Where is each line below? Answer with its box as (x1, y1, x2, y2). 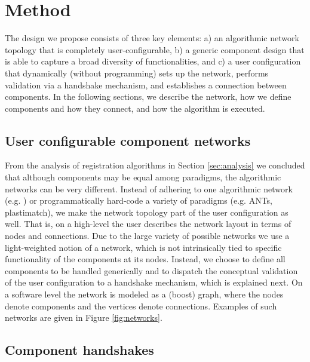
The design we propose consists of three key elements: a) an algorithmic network (5, 32, 299, 44)
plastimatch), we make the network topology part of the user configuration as (5, 205, 288, 218)
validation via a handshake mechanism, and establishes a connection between (5, 78, 287, 91)
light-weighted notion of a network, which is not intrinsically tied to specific (5, 241, 282, 253)
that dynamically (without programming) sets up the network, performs (5, 66, 269, 79)
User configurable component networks (5, 131, 251, 149)
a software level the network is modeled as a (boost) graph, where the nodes (5, 288, 284, 300)
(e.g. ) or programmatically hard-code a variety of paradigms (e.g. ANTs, (5, 194, 272, 207)
